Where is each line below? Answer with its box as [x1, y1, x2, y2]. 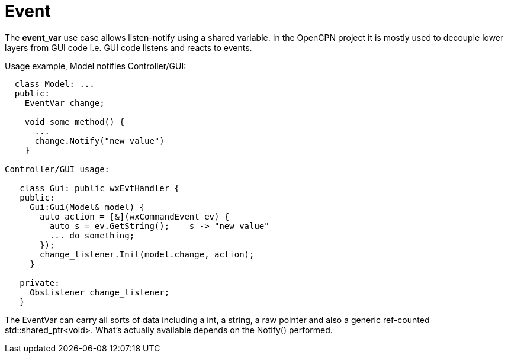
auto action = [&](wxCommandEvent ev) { [40, 211, 230, 221]
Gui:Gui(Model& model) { [30, 202, 145, 212]
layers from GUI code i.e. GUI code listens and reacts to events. [5, 42, 252, 53]
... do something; [49, 230, 135, 240]
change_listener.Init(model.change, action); [40, 249, 255, 259]
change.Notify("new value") [34, 136, 165, 146]
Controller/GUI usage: [5, 164, 110, 174]
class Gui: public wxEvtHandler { [20, 183, 180, 193]
